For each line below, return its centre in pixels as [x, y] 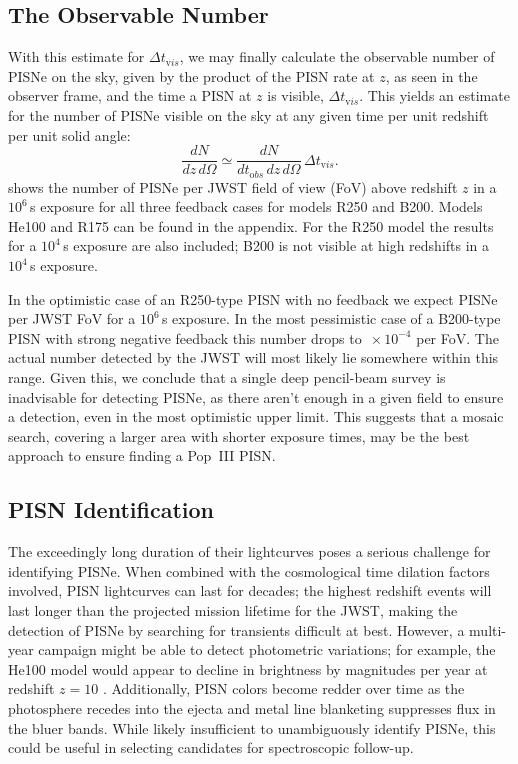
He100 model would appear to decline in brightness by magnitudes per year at [248, 668]
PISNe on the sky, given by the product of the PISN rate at [191, 75]
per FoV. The [457, 337]
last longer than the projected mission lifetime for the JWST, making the [233, 609]
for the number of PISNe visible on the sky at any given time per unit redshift [248, 114]
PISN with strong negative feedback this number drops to [185, 337]
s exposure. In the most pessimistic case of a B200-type [331, 318]
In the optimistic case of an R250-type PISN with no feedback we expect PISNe [253, 298]
